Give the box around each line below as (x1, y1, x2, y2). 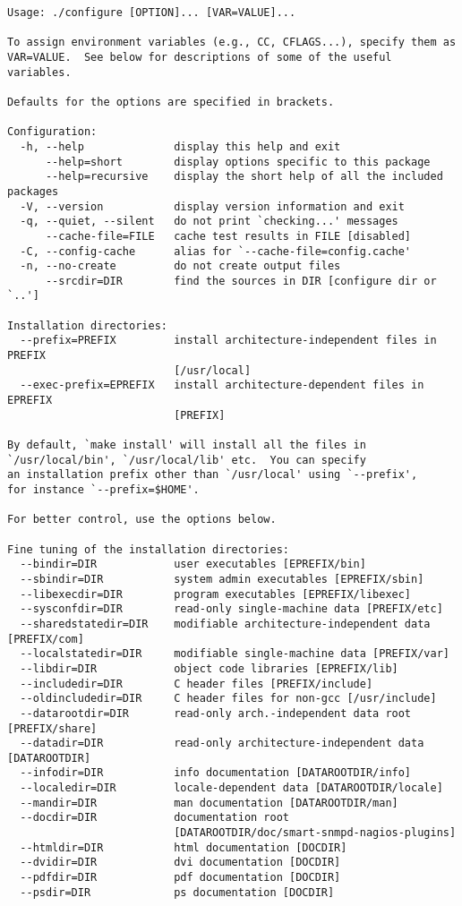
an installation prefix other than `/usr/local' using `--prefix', (7, 468, 418, 482)
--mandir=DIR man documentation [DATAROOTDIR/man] (20, 796, 398, 809)
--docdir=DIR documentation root (20, 811, 289, 825)
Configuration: (7, 125, 98, 139)
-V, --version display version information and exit (20, 200, 405, 213)
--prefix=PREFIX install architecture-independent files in (20, 334, 437, 347)
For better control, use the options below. (7, 513, 277, 526)
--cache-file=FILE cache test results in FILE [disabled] (45, 229, 412, 243)
